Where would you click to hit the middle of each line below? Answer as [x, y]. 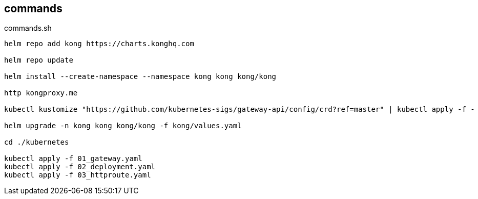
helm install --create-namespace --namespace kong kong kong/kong [140, 77]
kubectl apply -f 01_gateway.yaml [73, 159]
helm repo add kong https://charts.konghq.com [99, 44]
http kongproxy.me [41, 93]
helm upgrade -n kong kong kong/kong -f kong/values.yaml [123, 126]
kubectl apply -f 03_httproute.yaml [78, 175]
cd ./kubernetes [37, 142]
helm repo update [39, 60]
